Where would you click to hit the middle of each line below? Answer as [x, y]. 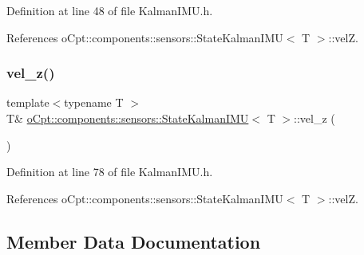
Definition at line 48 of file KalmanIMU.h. [110, 10]
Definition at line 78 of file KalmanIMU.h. [110, 172]
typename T [94, 102]
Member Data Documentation [134, 241]
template [28, 102]
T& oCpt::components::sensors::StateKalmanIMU [128, 118]
